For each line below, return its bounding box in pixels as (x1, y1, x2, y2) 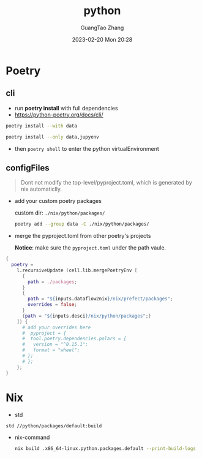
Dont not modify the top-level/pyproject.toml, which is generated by (20, 179, 192, 186)
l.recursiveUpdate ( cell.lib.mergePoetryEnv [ (17, 267, 138, 273)
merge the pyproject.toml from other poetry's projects (14, 232, 151, 240)
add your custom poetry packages (14, 197, 102, 205)
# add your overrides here (21, 324, 91, 330)
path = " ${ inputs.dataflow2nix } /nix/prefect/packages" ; (28, 296, 173, 302)
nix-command (14, 433, 50, 441)
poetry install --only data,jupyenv (6, 134, 99, 140)
